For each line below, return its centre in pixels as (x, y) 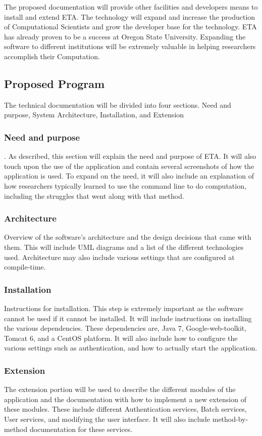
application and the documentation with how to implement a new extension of (125, 399)
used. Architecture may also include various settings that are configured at (119, 257)
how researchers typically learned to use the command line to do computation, (125, 185)
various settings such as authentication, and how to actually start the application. (131, 348)
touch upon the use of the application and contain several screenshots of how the (129, 166)
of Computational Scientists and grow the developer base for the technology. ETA (130, 27)
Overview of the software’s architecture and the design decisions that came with (128, 237)
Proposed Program (55, 83)
